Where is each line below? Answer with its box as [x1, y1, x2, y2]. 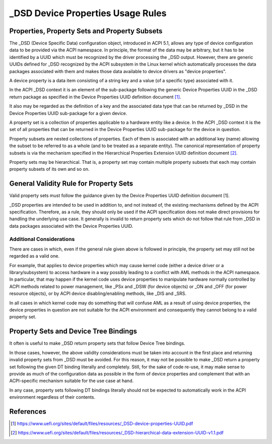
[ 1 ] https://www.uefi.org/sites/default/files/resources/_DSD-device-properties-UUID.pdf [11, 420, 193, 426]
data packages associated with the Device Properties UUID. [9, 223, 133, 229]
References [9, 407, 46, 416]
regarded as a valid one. [9, 253, 60, 259]
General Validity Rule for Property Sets [9, 179, 133, 188]
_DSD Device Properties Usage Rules [9, 8, 167, 19]
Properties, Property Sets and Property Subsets [9, 27, 163, 35]
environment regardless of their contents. [9, 394, 96, 400]
